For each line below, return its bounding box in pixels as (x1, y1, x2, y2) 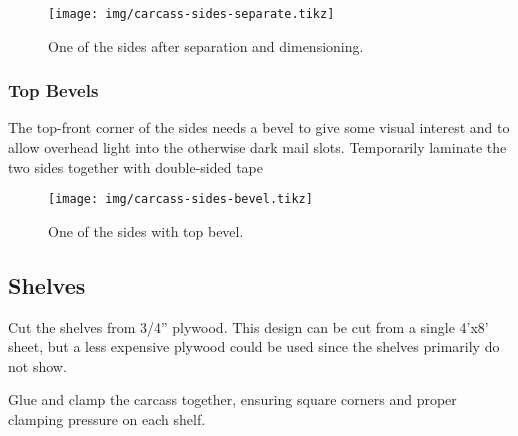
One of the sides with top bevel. (48, 220, 244, 241)
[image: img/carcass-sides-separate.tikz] (48, 7, 335, 21)
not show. (8, 355, 67, 376)
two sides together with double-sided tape (8, 156, 263, 177)
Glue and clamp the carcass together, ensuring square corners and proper (8, 389, 457, 410)
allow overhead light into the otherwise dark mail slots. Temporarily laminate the (8, 137, 507, 158)
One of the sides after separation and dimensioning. (48, 35, 364, 56)
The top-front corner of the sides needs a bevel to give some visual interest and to (8, 117, 510, 138)
